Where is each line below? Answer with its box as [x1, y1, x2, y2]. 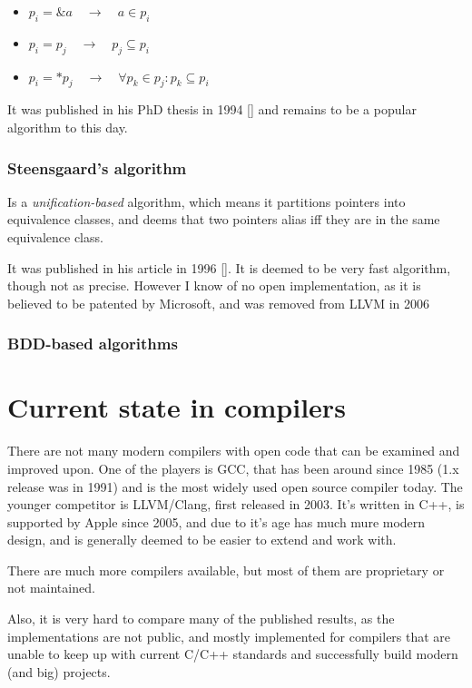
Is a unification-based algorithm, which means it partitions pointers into [7, 192, 406, 211]
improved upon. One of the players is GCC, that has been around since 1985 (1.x [7, 458, 459, 477]
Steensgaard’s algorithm [7, 156, 187, 179]
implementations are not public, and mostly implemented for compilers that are [7, 626, 451, 645]
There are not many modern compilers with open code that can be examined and [7, 441, 460, 460]
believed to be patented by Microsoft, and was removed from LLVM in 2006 [7, 293, 429, 312]
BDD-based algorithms [7, 332, 178, 355]
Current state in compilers [7, 388, 346, 426]
